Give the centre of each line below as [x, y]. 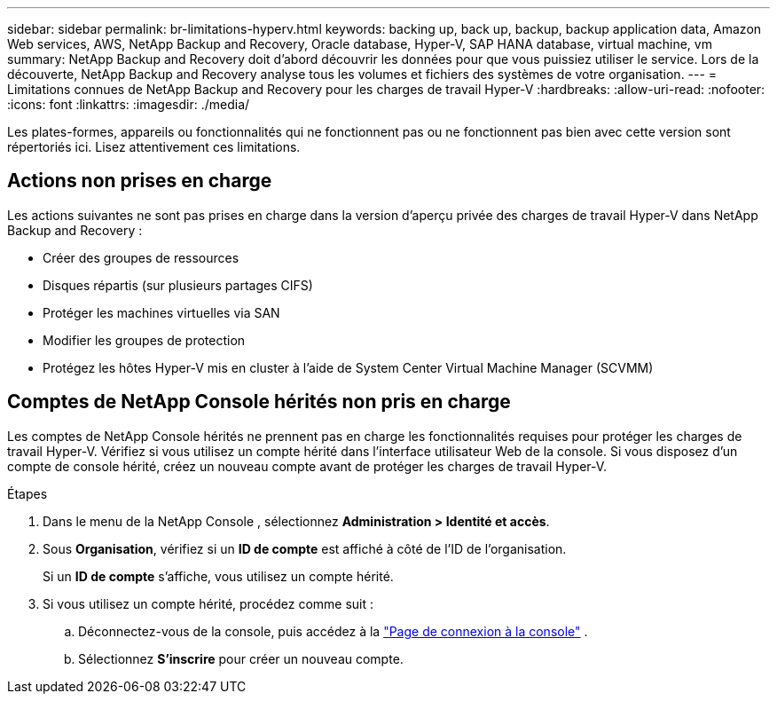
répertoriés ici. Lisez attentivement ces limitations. [154, 147]
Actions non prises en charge [140, 181]
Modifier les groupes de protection [144, 340]
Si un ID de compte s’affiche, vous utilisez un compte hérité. [218, 576]
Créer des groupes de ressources [141, 257]
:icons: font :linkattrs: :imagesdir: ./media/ [129, 104]
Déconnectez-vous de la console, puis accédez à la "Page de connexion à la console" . [333, 631]
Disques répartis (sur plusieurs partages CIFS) [178, 285]
